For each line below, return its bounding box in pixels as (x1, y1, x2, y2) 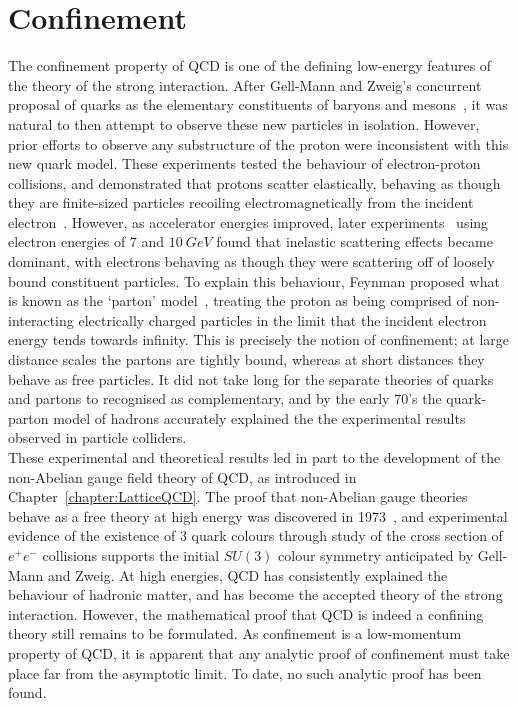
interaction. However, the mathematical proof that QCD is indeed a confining (8, 603, 484, 624)
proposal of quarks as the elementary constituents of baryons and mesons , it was (8, 94, 508, 115)
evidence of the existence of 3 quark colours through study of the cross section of (8, 525, 503, 546)
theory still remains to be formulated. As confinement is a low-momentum (8, 623, 462, 644)
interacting (8, 309, 74, 330)
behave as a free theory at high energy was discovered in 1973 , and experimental (8, 505, 508, 526)
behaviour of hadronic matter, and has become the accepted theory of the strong (8, 584, 503, 605)
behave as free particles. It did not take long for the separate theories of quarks (8, 368, 494, 389)
